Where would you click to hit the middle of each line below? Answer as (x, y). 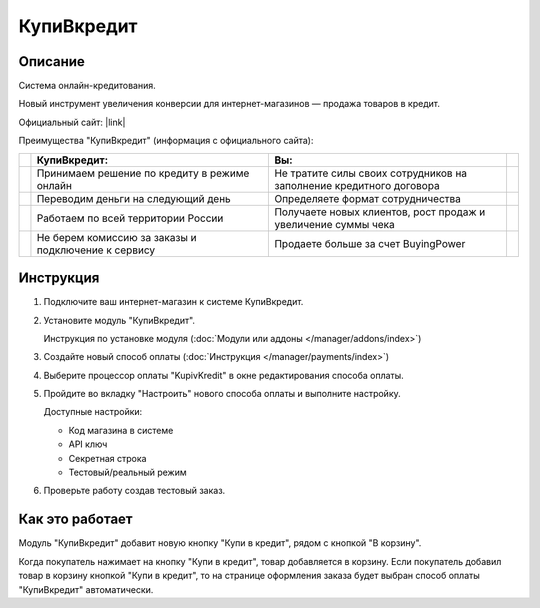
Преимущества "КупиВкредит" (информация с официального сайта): (166, 141)
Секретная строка (107, 458)
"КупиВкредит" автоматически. (86, 589)
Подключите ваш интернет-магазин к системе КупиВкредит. (173, 302)
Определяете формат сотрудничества (368, 198)
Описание (51, 61)
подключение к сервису (95, 250)
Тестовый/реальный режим (127, 472)
